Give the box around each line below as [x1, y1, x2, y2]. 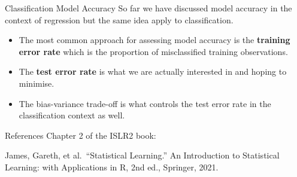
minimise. [19, 77, 54, 89]
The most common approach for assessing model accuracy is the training [19, 33, 290, 46]
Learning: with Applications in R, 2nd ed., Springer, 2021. [5, 160, 219, 173]
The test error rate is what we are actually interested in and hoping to [19, 65, 287, 78]
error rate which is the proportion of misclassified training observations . [19, 45, 288, 57]
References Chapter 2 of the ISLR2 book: [5, 129, 156, 141]
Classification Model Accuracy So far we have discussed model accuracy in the [5, 2, 292, 14]
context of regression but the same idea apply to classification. [5, 13, 234, 26]
